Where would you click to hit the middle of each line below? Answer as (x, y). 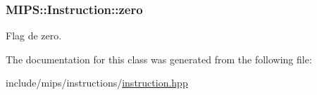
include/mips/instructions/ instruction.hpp (97, 83)
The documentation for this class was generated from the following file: (159, 59)
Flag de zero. (34, 36)
